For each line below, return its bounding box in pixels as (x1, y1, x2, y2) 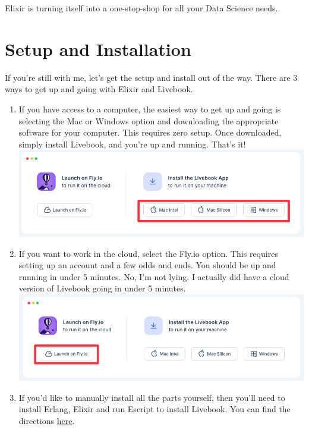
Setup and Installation (5, 36, 191, 61)
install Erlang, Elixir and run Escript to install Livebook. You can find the (18, 403, 291, 415)
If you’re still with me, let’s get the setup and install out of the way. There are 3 (5, 71, 298, 83)
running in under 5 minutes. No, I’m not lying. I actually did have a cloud (18, 270, 289, 283)
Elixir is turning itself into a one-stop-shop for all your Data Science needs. (5, 2, 278, 14)
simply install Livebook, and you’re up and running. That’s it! (18, 137, 246, 150)
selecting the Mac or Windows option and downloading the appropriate (18, 114, 279, 127)
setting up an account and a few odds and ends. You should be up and (18, 259, 276, 271)
